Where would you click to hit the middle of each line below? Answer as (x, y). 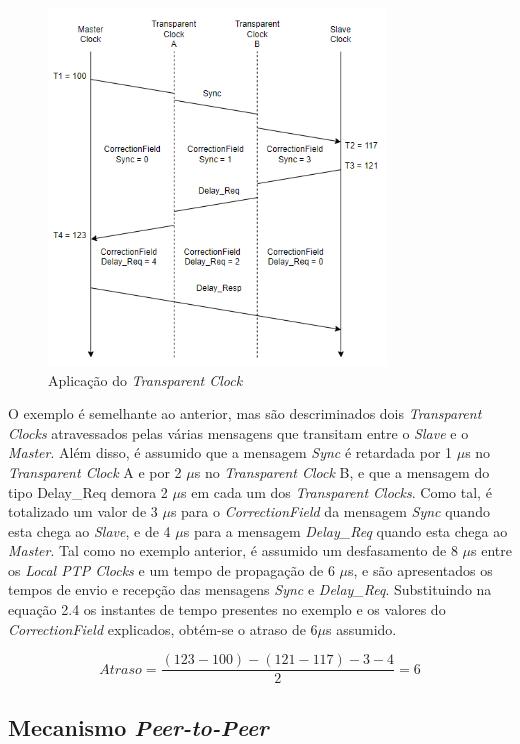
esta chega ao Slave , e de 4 (89, 530)
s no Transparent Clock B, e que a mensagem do (342, 471)
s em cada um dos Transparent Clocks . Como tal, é (336, 491)
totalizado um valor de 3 (83, 511)
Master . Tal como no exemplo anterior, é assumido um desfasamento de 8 (233, 550)
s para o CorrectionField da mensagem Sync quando (330, 511)
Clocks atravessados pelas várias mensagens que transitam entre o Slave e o (238, 432)
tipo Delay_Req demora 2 (88, 491)
